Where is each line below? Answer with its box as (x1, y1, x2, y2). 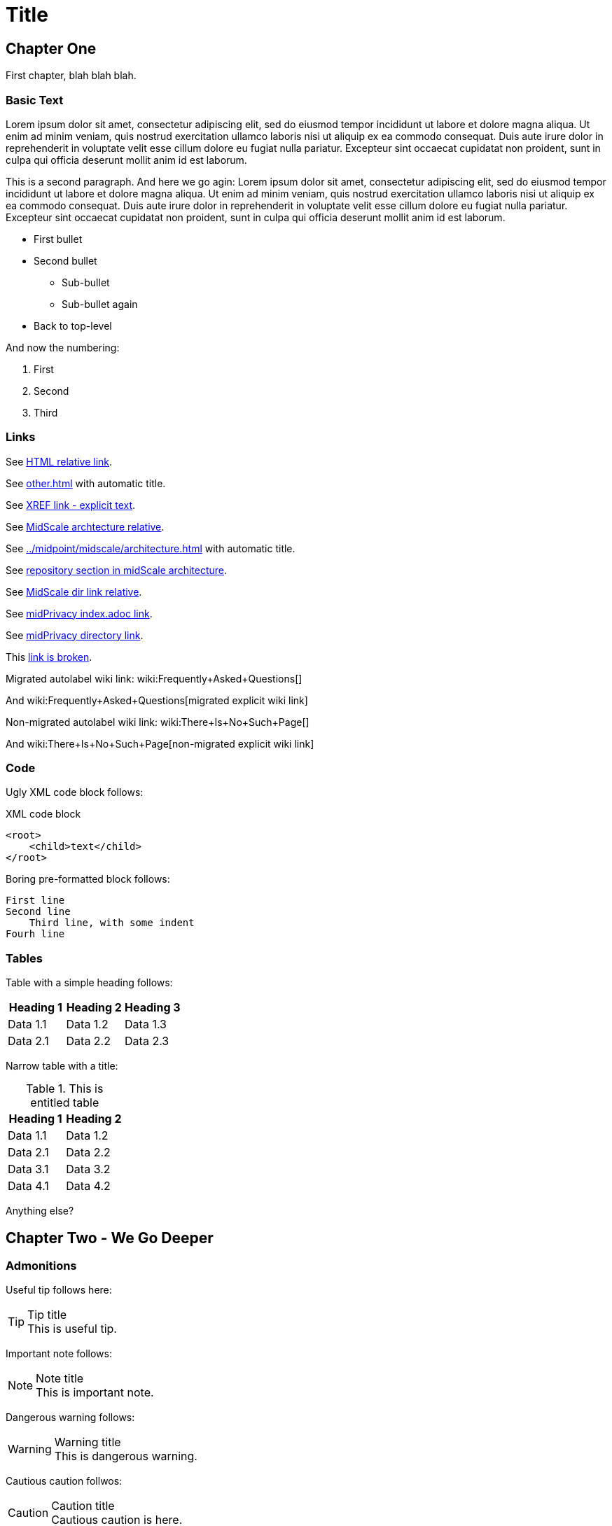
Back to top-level (34, 319, 112, 332)
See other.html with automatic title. (6, 477, 166, 489)
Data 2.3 (125, 1034, 169, 1049)
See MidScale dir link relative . (6, 585, 142, 598)
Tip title (27, 1308, 67, 1322)
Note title (36, 1371, 84, 1386)
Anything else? (6, 1205, 74, 1217)
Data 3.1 (8, 1162, 49, 1177)
